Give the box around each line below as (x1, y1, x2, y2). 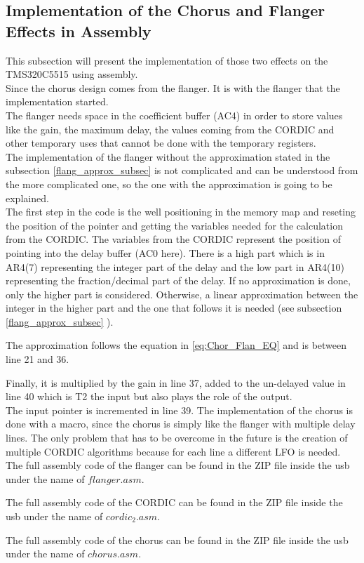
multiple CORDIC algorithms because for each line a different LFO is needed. (6, 444, 341, 458)
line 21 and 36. (6, 352, 69, 366)
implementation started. (6, 94, 109, 109)
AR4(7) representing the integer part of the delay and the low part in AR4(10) (6, 259, 344, 274)
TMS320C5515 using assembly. (6, 67, 138, 81)
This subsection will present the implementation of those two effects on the (6, 53, 328, 67)
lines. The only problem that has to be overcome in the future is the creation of (6, 430, 348, 445)
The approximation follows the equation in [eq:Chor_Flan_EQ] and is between (6, 338, 347, 352)
